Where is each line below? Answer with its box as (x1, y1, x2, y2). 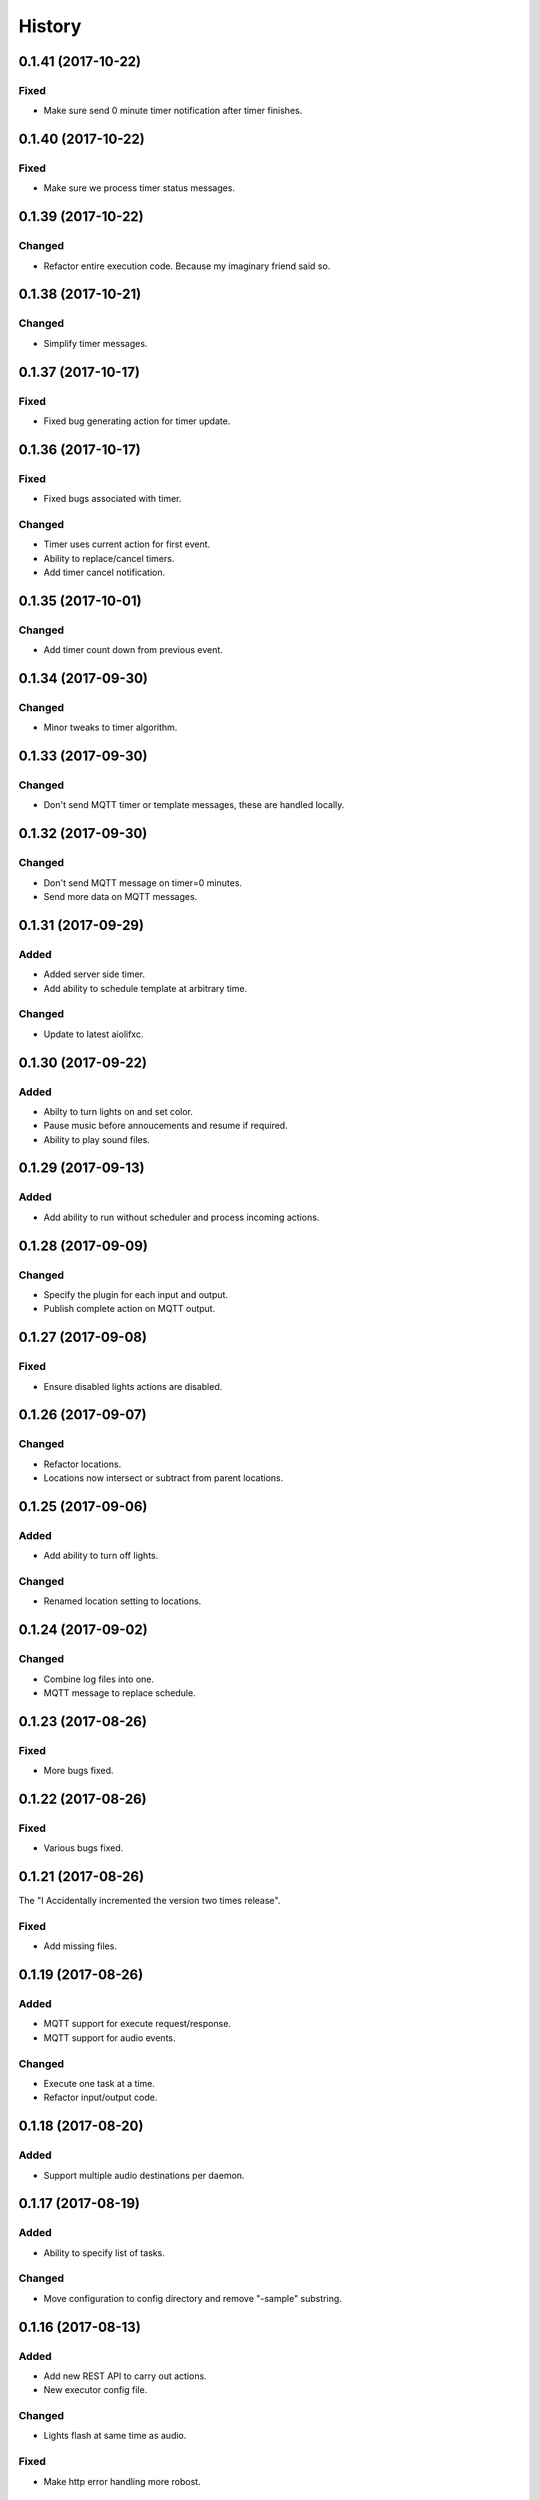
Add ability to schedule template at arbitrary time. (43, 982, 248, 994)
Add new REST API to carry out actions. (43, 2370, 207, 2382)
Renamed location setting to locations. (43, 1595, 202, 1607)
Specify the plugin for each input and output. (43, 1288, 229, 1300)
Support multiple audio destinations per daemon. (43, 2169, 245, 2181)
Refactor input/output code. (43, 2091, 158, 2104)
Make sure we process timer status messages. (43, 182, 235, 194)
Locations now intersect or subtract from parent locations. (43, 1472, 284, 1484)
